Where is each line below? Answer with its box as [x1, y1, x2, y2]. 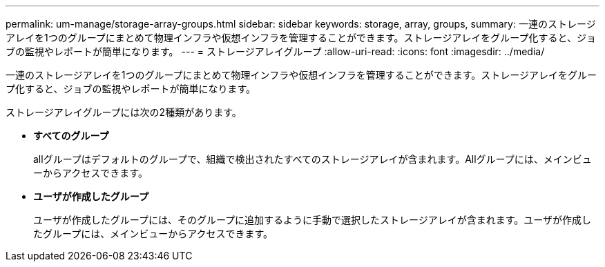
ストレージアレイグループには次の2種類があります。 [6, 106, 242, 118]
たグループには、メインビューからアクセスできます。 [33, 228, 273, 239]
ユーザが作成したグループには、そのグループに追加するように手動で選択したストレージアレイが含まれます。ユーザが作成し [33, 214, 592, 226]
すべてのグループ [33, 130, 109, 141]
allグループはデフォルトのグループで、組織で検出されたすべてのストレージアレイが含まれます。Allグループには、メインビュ [33, 153, 592, 165]
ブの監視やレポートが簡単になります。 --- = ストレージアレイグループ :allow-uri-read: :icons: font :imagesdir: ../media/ [6, 46, 545, 57]
